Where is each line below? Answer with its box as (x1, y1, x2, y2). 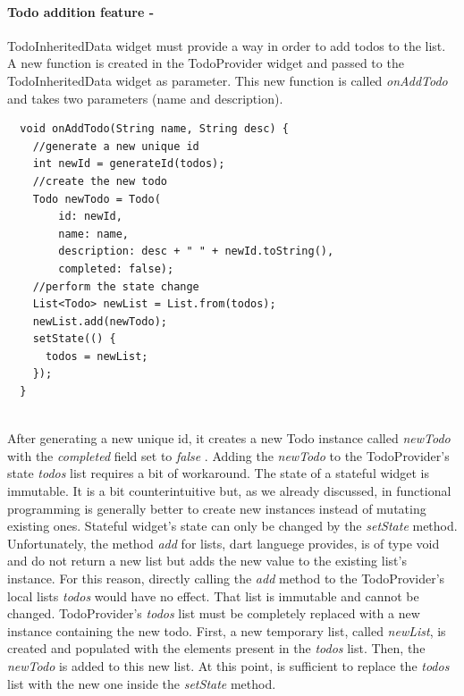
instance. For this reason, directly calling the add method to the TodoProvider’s (7, 569, 445, 588)
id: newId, (58, 210, 122, 223)
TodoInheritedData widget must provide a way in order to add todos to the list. (7, 36, 446, 55)
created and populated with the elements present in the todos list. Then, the (7, 639, 426, 658)
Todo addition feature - (7, 2, 155, 21)
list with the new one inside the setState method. (7, 674, 276, 692)
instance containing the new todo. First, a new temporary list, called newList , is (7, 621, 446, 640)
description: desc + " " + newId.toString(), (58, 245, 334, 258)
